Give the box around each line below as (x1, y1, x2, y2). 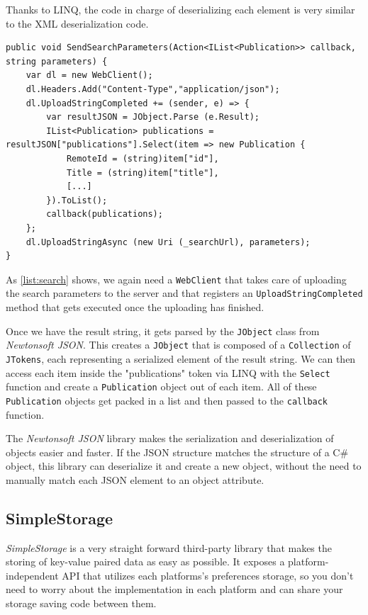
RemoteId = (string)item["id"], (66, 153, 219, 164)
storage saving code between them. (6, 596, 157, 611)
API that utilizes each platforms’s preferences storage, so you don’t (62, 568, 354, 582)
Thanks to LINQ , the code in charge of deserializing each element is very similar (6, 2, 355, 16)
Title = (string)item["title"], (66, 167, 219, 178)
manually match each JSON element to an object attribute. (6, 472, 264, 487)
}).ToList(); (46, 195, 108, 205)
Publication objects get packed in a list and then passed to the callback (6, 393, 328, 407)
